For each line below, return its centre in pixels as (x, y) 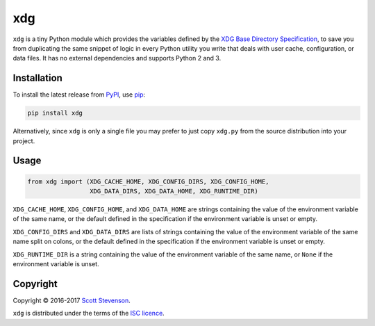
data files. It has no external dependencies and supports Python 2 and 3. (117, 58)
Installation (37, 78)
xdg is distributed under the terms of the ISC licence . (89, 313)
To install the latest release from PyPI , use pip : (79, 95)
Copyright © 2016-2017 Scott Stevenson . (72, 300)
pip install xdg (55, 113)
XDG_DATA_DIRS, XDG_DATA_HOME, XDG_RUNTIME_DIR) (174, 191)
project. (24, 141)
